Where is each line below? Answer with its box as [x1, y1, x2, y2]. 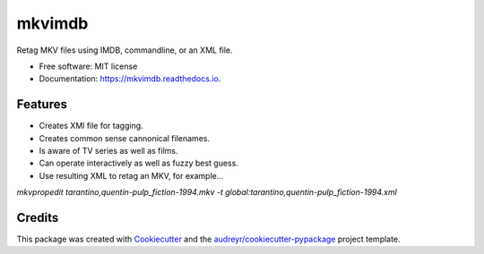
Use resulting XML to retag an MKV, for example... [39, 170, 224, 181]
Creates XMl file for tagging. [39, 121, 143, 131]
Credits [16, 210, 59, 225]
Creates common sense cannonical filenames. [39, 132, 211, 143]
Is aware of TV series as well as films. [39, 146, 178, 157]
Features [16, 97, 67, 112]
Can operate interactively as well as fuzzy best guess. [39, 157, 239, 169]
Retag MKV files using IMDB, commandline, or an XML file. [16, 45, 233, 55]
